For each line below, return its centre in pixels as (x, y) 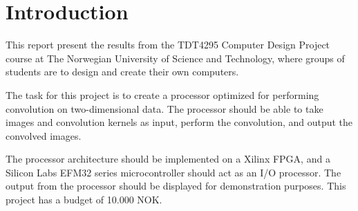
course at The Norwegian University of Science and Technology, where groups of (175, 58)
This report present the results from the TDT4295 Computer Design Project (168, 45)
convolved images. (44, 135)
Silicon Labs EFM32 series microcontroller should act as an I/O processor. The (173, 172)
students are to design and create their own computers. (122, 72)
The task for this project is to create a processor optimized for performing (162, 94)
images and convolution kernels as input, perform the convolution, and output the (179, 122)
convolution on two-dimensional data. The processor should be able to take (164, 108)
